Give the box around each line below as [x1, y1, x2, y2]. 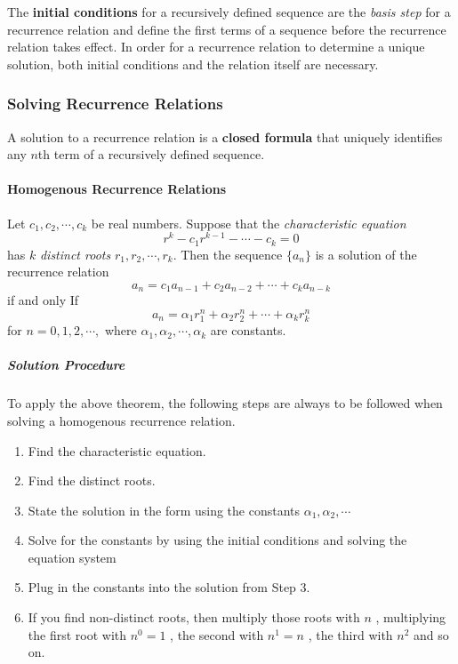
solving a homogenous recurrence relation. [7, 411, 236, 429]
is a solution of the [315, 244, 417, 263]
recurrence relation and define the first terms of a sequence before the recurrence [7, 20, 446, 38]
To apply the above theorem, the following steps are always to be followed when [7, 394, 443, 412]
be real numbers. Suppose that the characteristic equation [91, 213, 406, 232]
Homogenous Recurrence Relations [7, 180, 227, 198]
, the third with [308, 625, 393, 644]
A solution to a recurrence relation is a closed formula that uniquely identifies [7, 127, 443, 146]
